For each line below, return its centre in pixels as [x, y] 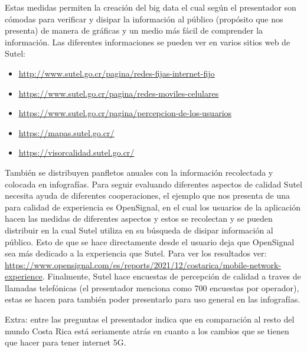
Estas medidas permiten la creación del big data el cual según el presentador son [151, 7]
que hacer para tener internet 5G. [66, 342]
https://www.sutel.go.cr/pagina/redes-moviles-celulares [119, 93]
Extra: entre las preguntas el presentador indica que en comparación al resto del [150, 319]
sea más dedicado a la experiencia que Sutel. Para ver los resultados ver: [136, 253]
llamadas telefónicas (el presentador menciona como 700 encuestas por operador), [152, 287]
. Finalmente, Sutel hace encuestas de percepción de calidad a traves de [172, 276]
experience [24, 276]
